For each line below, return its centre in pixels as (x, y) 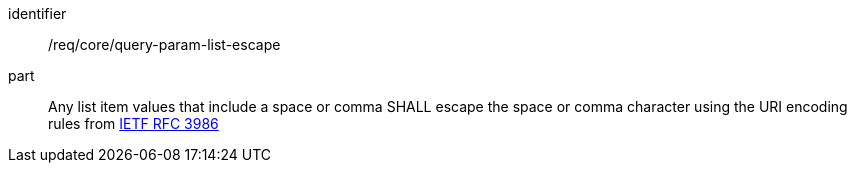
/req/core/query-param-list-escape (164, 44)
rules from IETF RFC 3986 (133, 123)
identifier (37, 13)
